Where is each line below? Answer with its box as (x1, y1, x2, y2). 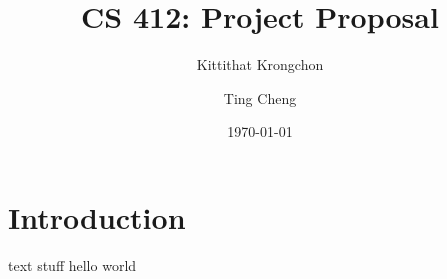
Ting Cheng (223, 87, 297, 108)
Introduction (8, 196, 186, 237)
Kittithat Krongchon (196, 54, 324, 75)
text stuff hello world (8, 254, 137, 275)
